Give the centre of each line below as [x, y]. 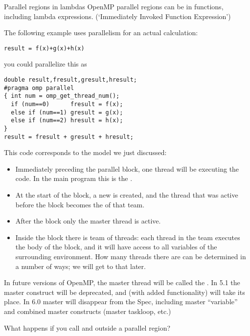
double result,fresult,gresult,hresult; [71, 80]
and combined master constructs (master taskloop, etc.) [88, 311]
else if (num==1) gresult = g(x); [67, 112]
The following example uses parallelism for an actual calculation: [101, 33]
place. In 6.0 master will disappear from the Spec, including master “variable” [121, 302]
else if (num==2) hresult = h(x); [67, 121]
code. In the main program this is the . [74, 178]
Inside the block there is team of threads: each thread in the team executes [128, 237]
